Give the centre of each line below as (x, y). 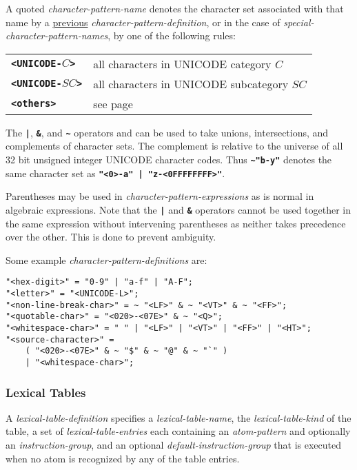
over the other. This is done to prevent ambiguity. (111, 237)
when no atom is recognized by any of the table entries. (123, 458)
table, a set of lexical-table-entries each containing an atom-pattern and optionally (178, 431)
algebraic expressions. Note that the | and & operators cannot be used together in (178, 209)
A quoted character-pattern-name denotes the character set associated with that (175, 8)
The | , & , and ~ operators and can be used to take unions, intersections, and (167, 132)
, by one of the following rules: (172, 35)
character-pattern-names (57, 35)
